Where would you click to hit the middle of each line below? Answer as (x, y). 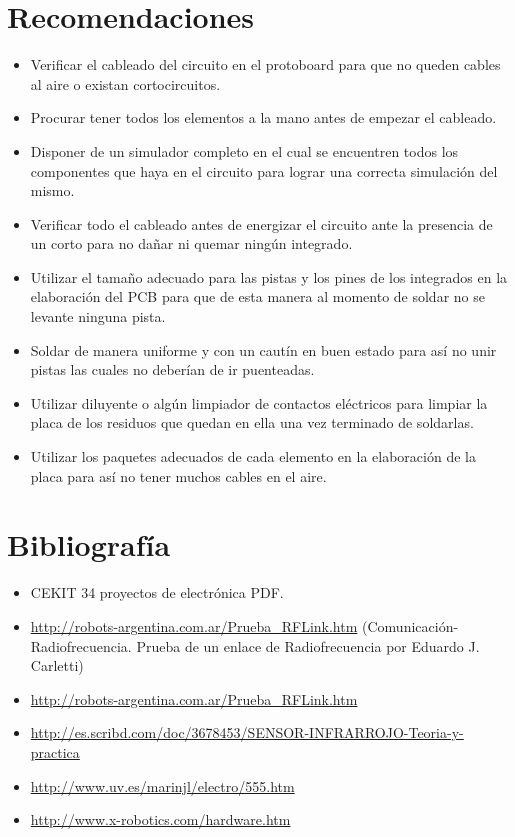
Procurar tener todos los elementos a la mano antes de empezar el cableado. (263, 117)
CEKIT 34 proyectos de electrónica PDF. (157, 592)
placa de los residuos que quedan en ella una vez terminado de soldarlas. (252, 422)
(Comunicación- (410, 625)
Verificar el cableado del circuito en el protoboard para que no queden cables (265, 64)
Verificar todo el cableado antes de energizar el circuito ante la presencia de (261, 223)
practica (55, 751)
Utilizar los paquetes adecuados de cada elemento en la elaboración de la (253, 456)
